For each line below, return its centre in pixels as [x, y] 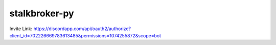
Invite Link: [21, 29]
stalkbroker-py [42, 13]
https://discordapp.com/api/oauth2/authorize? [82, 29]
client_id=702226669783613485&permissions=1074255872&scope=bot [85, 35]
